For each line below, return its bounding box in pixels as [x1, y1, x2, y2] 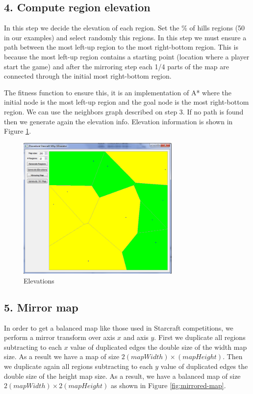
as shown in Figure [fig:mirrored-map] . [110, 380, 226, 391]
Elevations [24, 275, 54, 285]
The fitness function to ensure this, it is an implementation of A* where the [4, 87, 232, 97]
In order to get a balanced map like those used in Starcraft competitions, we [4, 322, 233, 333]
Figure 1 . [4, 126, 31, 136]
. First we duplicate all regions [154, 332, 246, 342]
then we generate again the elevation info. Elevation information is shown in [4, 116, 233, 126]
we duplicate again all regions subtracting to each [4, 361, 153, 371]
